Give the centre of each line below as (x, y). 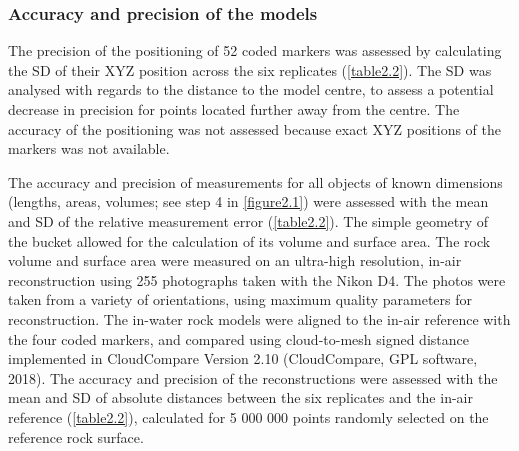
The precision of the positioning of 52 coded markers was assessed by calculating (255, 50)
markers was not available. (89, 148)
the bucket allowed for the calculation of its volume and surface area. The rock (249, 240)
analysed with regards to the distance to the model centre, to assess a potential (251, 89)
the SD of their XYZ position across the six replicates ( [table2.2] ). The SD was (250, 69)
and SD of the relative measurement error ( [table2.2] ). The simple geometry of (248, 220)
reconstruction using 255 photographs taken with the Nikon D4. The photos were (257, 279)
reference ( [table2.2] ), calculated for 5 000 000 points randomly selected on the (248, 416)
